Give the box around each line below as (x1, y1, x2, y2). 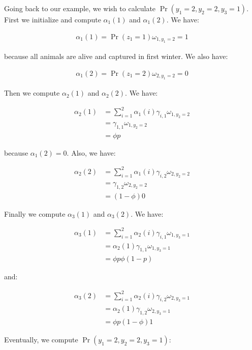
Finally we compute (4, 208, 66, 219)
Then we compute (4, 87, 60, 98)
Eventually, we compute (4, 334, 78, 345)
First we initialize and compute (4, 14, 101, 24)
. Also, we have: (67, 147, 116, 158)
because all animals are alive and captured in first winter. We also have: (4, 51, 228, 62)
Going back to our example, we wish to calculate (4, 3, 156, 13)
